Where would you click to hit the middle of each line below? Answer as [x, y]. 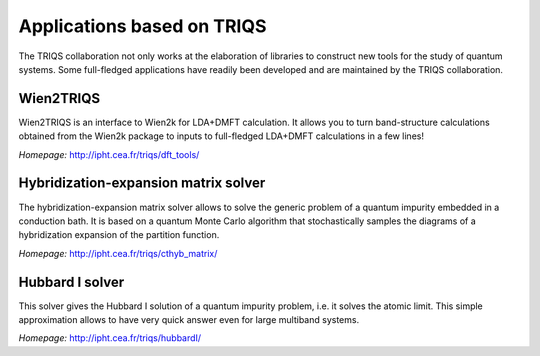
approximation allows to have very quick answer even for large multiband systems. [189, 319]
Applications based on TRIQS [142, 26]
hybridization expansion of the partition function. [119, 235]
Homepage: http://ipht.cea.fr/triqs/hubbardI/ [110, 338]
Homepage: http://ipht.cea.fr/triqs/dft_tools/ [109, 154]
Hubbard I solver [71, 281]
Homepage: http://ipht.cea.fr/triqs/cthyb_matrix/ [118, 253]
